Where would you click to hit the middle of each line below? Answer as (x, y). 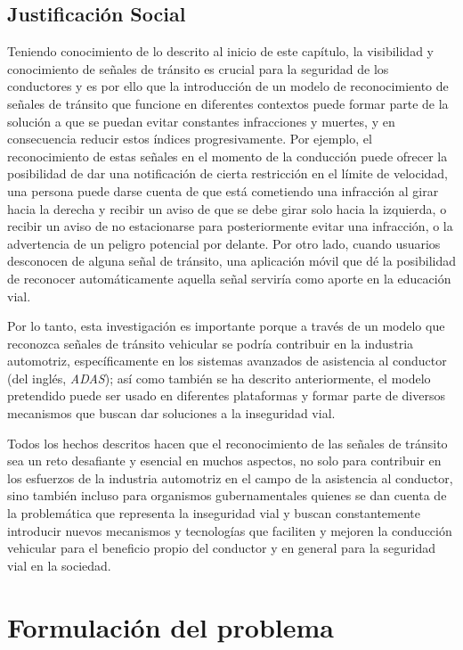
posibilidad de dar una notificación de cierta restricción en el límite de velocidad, (227, 173)
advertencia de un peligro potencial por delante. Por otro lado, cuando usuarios (224, 243)
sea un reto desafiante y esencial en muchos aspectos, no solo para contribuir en (224, 461)
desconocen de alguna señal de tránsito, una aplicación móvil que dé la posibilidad (231, 261)
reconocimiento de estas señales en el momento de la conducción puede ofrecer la (227, 156)
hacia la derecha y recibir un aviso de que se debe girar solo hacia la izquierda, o (227, 208)
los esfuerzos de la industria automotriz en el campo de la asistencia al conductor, (230, 477)
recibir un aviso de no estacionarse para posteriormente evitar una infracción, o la (230, 226)
